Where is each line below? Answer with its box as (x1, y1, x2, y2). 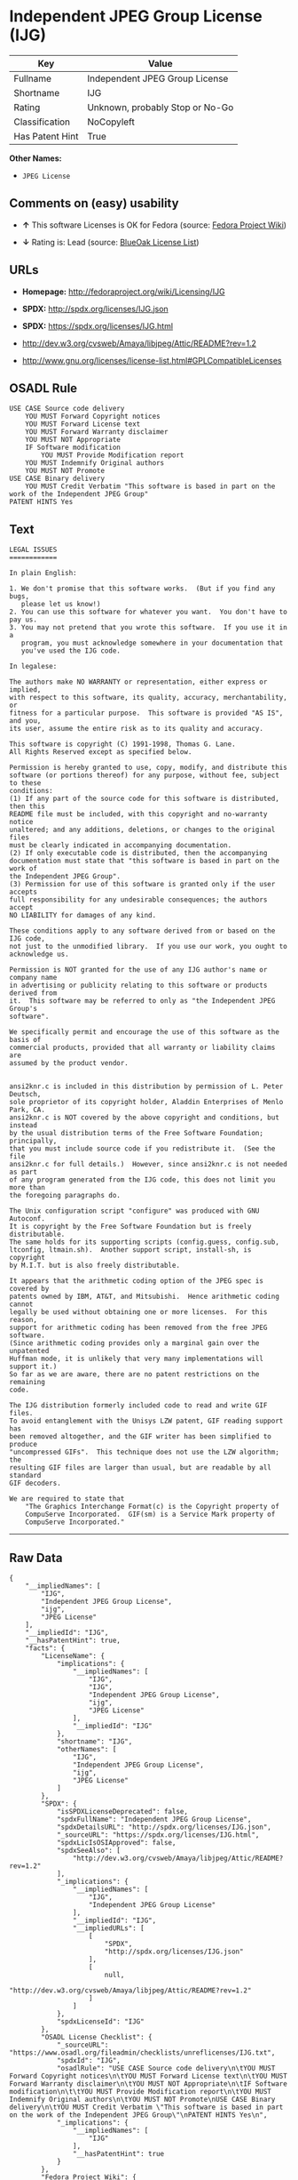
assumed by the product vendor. (9, 1059, 129, 1068)
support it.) (9, 1362, 58, 1371)
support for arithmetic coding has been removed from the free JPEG (9, 1323, 268, 1333)
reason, (9, 1316, 38, 1325)
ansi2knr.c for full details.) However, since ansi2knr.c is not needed (9, 1160, 288, 1169)
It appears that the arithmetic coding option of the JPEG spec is (9, 1277, 264, 1286)
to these (9, 779, 42, 788)
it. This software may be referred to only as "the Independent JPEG (9, 997, 276, 1006)
